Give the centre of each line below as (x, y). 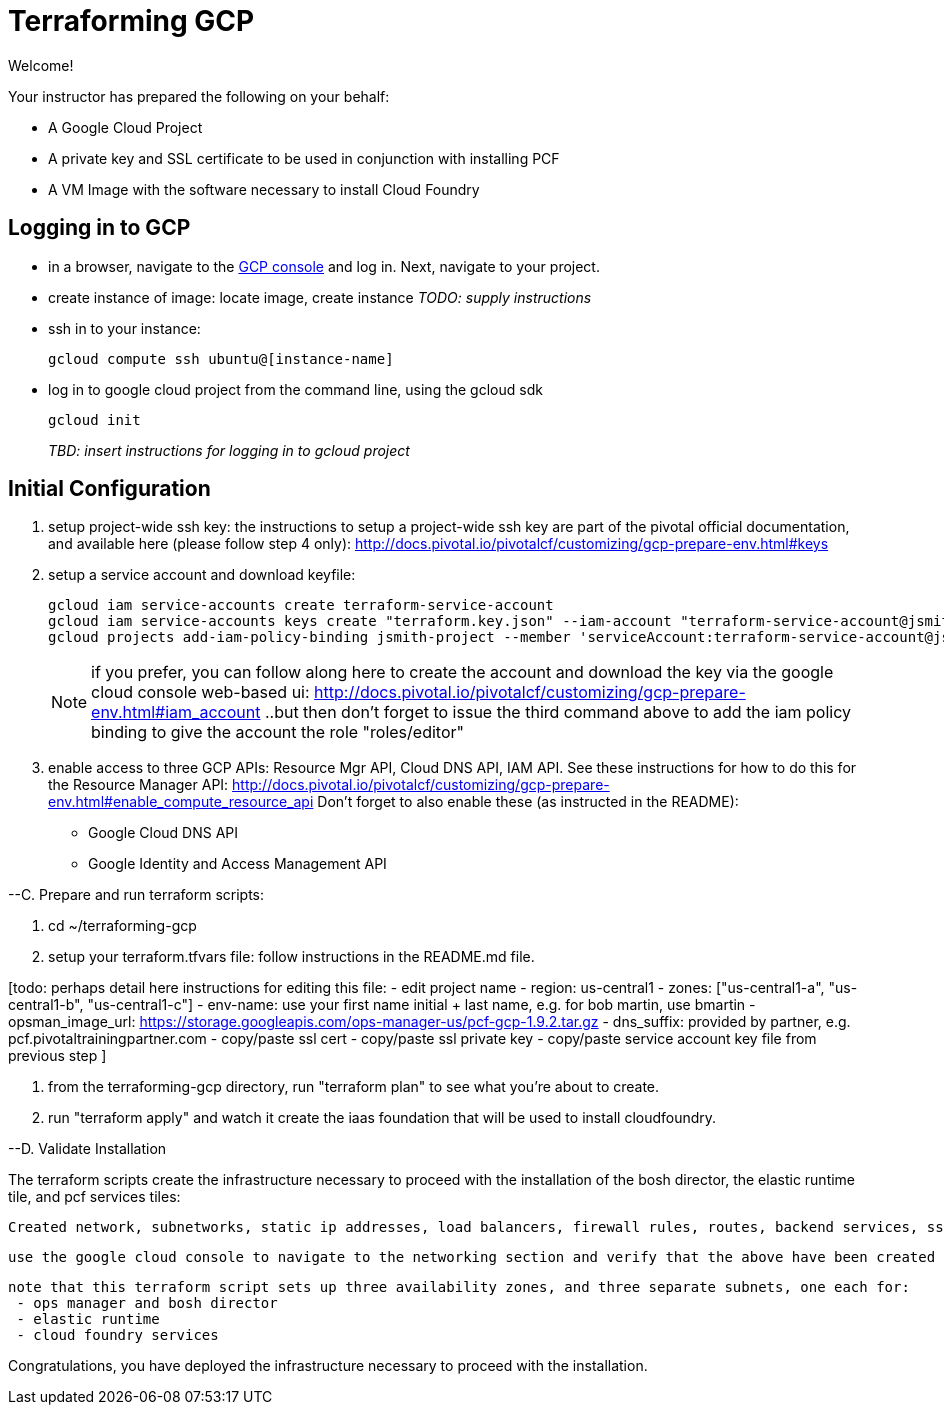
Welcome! (41, 65)
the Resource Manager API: (138, 785)
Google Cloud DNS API (163, 833)
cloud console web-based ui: (200, 692)
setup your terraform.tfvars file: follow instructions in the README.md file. (291, 957)
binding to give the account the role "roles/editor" (277, 732)
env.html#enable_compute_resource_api (181, 802)
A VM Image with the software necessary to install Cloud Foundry (264, 189)
